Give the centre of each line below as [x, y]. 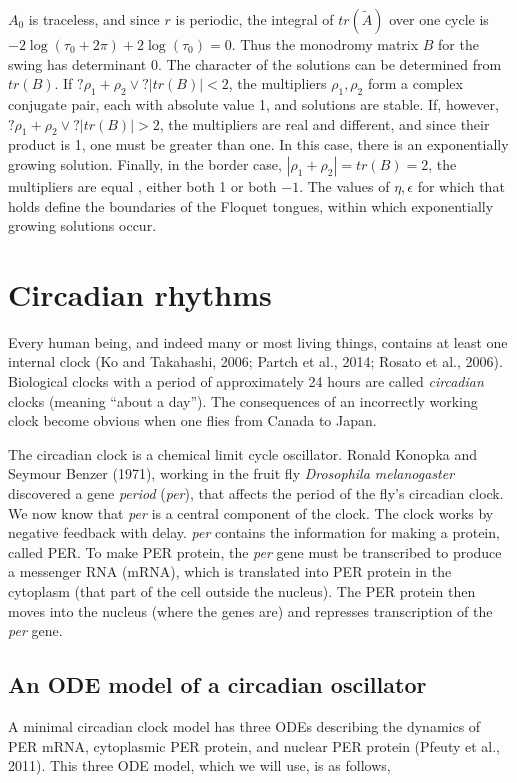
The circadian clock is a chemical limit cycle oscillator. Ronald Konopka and [243, 453]
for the [458, 44]
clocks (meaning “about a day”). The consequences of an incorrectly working [243, 400]
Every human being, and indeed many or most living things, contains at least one [258, 341]
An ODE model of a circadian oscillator [217, 684]
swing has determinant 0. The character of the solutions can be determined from [255, 63]
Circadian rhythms [140, 293]
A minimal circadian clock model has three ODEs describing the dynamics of [244, 725]
